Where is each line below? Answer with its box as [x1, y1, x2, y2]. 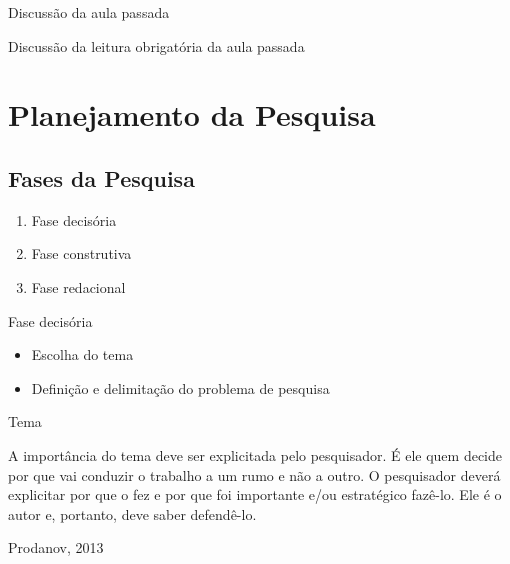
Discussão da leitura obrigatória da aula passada [8, 35, 305, 56]
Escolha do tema [31, 344, 134, 365]
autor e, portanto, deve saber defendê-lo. [8, 503, 257, 524]
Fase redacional [31, 276, 126, 297]
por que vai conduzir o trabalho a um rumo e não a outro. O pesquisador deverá [8, 464, 501, 485]
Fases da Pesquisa [8, 162, 195, 193]
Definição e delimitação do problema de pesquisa [31, 377, 330, 398]
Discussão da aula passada [8, 2, 170, 22]
